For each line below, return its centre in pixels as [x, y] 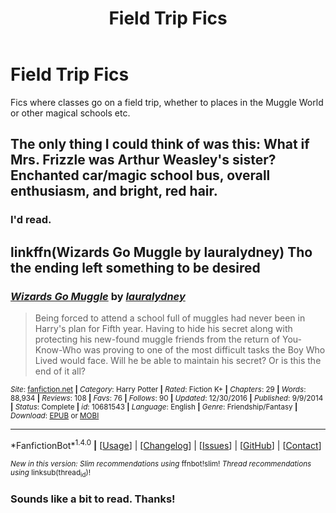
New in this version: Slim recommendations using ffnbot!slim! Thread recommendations [161, 463]
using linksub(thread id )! [50, 473]
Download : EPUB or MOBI [55, 415]
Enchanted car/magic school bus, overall [140, 175]
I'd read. [31, 220]
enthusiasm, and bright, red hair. [114, 191]
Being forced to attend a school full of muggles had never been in [170, 318]
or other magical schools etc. [70, 113]
